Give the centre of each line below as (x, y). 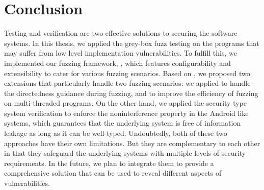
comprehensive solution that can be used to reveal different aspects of (113, 173)
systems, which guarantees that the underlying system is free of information (123, 123)
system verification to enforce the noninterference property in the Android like (126, 113)
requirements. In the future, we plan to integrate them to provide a (109, 163)
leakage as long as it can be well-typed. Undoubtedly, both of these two (116, 133)
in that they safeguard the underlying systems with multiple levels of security (125, 153)
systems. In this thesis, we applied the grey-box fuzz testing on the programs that (132, 43)
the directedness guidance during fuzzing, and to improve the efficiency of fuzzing (131, 93)
